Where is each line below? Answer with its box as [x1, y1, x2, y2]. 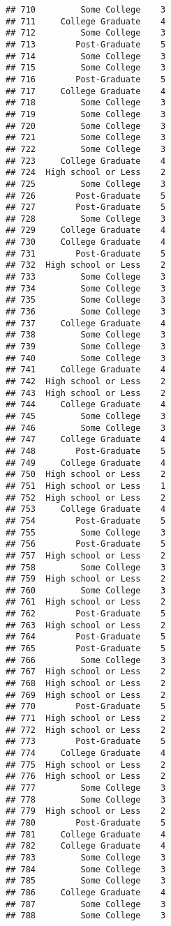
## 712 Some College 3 [6, 28, 166, 38]
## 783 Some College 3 [6, 852, 166, 863]
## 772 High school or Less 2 [6, 724, 166, 735]
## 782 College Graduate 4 [6, 841, 166, 851]
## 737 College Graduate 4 [6, 318, 166, 328]
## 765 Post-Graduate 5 [6, 644, 166, 654]
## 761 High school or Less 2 [6, 597, 166, 607]
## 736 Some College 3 [6, 307, 166, 317]
